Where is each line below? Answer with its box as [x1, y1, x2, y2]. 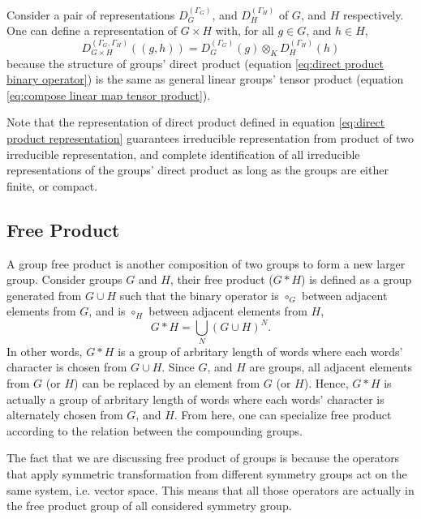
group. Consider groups [6, 271, 122, 288]
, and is [88, 302, 126, 320]
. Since [161, 358, 195, 375]
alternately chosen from [6, 406, 123, 423]
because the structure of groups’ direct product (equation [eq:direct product [6, 54, 384, 71]
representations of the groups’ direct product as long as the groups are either [6, 161, 389, 178]
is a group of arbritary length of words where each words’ [118, 342, 403, 359]
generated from [6, 286, 82, 303]
